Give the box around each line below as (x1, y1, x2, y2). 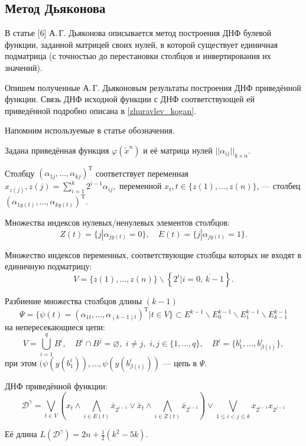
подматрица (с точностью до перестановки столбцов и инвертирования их (5, 50, 271, 62)
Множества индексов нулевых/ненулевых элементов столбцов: (5, 216, 230, 229)
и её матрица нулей (143, 144, 213, 156)
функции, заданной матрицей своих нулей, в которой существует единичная (5, 38, 278, 50)
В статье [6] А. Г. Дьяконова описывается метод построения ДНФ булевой (5, 27, 272, 39)
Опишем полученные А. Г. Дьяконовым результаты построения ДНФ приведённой (5, 81, 301, 93)
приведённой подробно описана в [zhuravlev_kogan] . (5, 104, 197, 116)
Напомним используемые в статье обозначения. (5, 124, 175, 136)
